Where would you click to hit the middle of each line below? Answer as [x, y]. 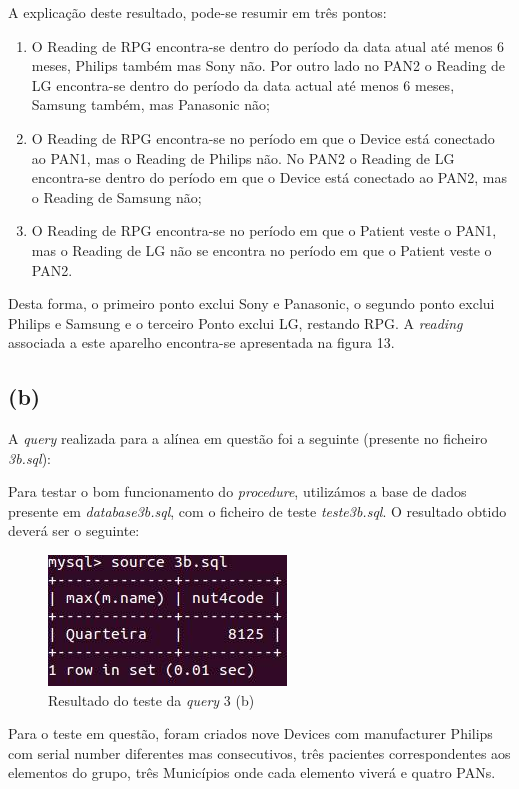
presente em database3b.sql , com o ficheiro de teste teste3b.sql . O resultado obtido [257, 510]
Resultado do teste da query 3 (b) [151, 699]
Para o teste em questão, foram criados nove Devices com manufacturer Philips [250, 733]
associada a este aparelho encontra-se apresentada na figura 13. [201, 342]
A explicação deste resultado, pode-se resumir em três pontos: [197, 12]
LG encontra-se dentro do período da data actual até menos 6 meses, [243, 84]
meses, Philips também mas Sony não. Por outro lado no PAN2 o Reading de [268, 65]
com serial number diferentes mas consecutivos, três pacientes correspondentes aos [259, 752]
